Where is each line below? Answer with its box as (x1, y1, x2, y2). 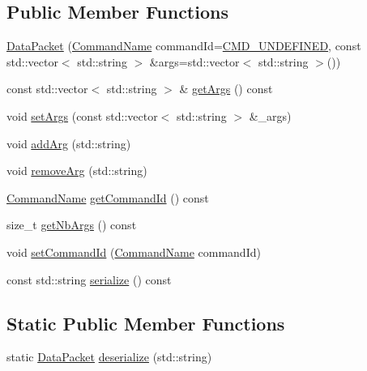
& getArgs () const (179, 80, 273, 97)
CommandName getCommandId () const (6, 189, 209, 206)
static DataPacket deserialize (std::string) (6, 348, 212, 365)
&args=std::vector (149, 53, 240, 70)
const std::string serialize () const (6, 271, 172, 288)
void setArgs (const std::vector (6, 107, 158, 124)
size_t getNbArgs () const (6, 216, 137, 233)
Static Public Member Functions (6, 310, 285, 335)
